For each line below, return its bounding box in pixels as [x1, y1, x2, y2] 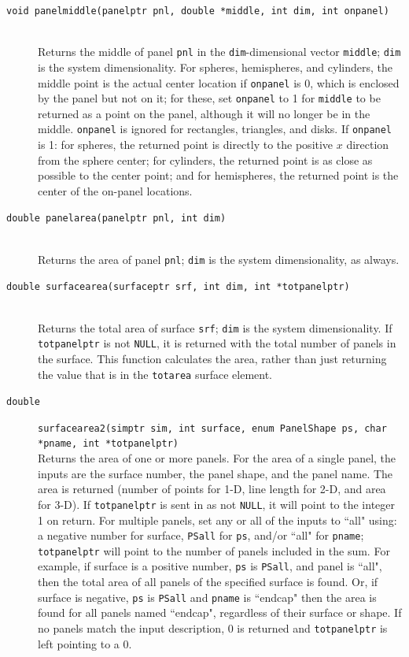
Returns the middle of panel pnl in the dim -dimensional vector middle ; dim [38, 43, 401, 60]
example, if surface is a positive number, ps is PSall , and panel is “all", [38, 558, 382, 574]
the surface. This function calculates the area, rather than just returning [38, 350, 387, 366]
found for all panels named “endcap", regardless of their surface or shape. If [38, 604, 402, 621]
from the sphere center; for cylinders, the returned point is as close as [38, 151, 373, 168]
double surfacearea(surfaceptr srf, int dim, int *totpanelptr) [6, 281, 350, 293]
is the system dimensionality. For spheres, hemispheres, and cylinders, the [38, 58, 392, 75]
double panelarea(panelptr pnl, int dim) [6, 213, 227, 225]
